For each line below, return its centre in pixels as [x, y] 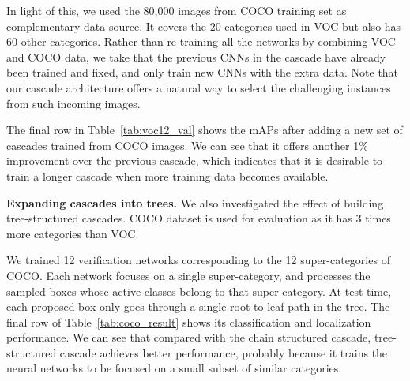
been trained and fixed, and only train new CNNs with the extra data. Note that [203, 72]
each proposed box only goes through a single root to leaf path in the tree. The [198, 306]
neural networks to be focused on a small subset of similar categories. [174, 368]
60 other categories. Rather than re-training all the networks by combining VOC [201, 41]
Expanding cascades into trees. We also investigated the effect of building [195, 202]
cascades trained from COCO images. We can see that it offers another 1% [187, 145]
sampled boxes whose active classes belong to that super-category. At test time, [199, 291]
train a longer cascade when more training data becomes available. [167, 176]
